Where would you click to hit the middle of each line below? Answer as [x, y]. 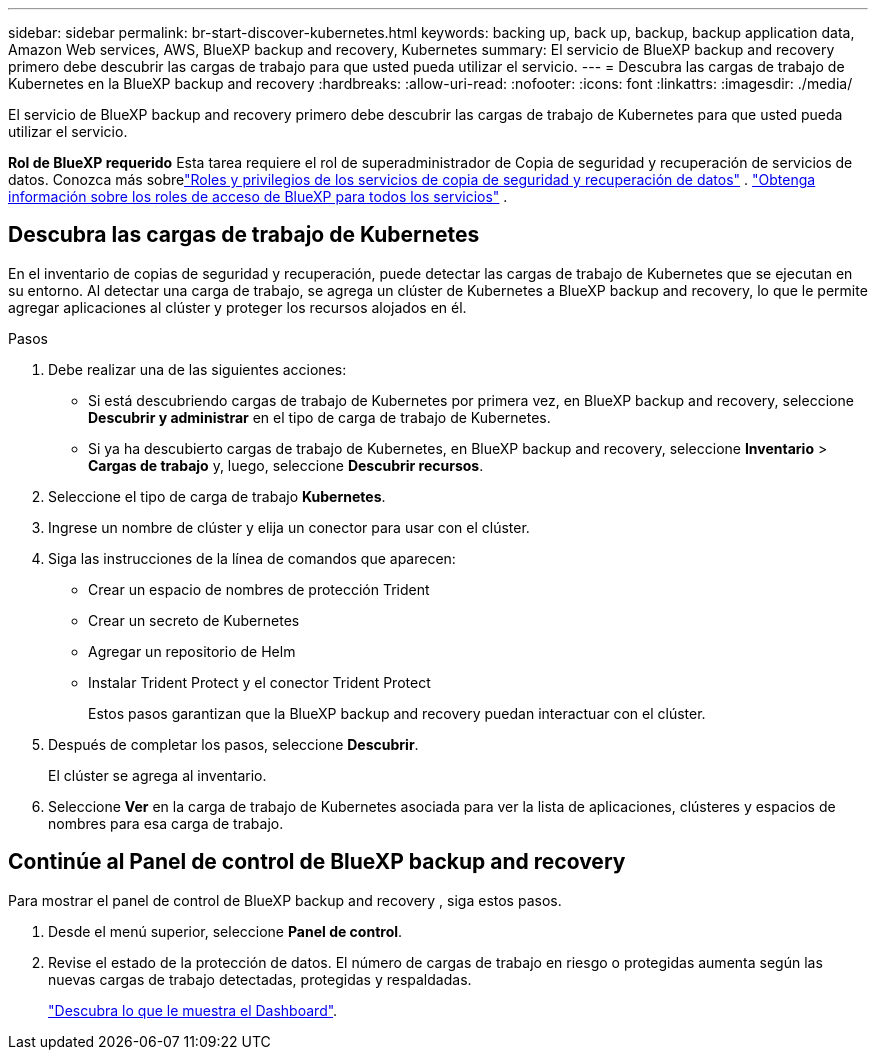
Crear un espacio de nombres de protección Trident [259, 589]
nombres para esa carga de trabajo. [166, 823]
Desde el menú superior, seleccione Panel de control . [225, 931]
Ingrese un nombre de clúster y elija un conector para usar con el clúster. [289, 527]
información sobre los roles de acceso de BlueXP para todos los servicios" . [258, 196]
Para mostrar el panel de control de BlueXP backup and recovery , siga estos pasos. [285, 900]
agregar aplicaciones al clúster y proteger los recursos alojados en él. [237, 307]
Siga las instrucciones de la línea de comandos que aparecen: [252, 558]
